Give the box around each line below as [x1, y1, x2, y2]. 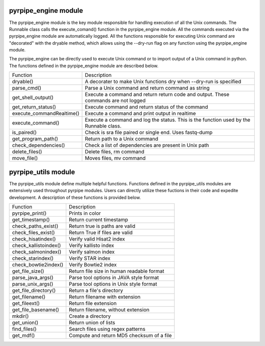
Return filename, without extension [69, 306, 150, 313]
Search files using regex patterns [69, 325, 146, 332]
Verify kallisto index [69, 242, 114, 248]
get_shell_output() [12, 94, 54, 101]
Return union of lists [69, 319, 115, 326]
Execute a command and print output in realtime [84, 110, 196, 117]
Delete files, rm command [84, 148, 145, 155]
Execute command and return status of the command [84, 103, 208, 110]
